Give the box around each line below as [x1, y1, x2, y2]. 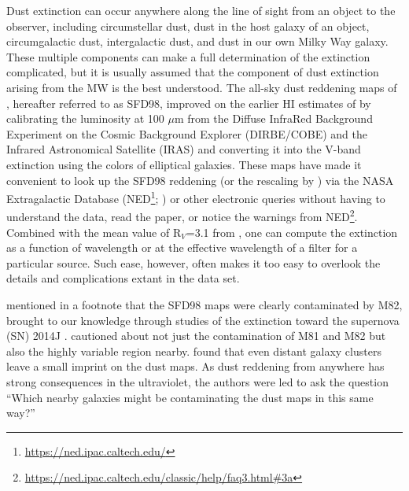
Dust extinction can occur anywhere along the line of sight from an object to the [6, 2, 396, 18]
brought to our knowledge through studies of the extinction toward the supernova [6, 312, 400, 328]
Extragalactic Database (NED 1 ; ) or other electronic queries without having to [6, 188, 385, 206]
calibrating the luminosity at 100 [6, 110, 164, 127]
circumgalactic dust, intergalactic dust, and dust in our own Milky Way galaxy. [6, 33, 389, 50]
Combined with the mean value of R [6, 223, 182, 240]
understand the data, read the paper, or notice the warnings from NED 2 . [6, 206, 358, 225]
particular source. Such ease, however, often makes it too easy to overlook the [6, 254, 381, 271]
